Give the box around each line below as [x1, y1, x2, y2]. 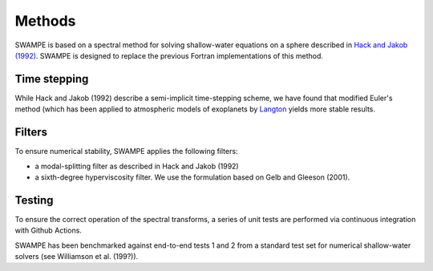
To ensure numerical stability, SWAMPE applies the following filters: [14, 147, 238, 156]
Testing [14, 193, 54, 207]
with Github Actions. [14, 225, 82, 236]
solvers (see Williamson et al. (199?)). [14, 252, 139, 261]
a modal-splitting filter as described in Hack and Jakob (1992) [34, 161, 240, 171]
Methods [14, 12, 76, 30]
